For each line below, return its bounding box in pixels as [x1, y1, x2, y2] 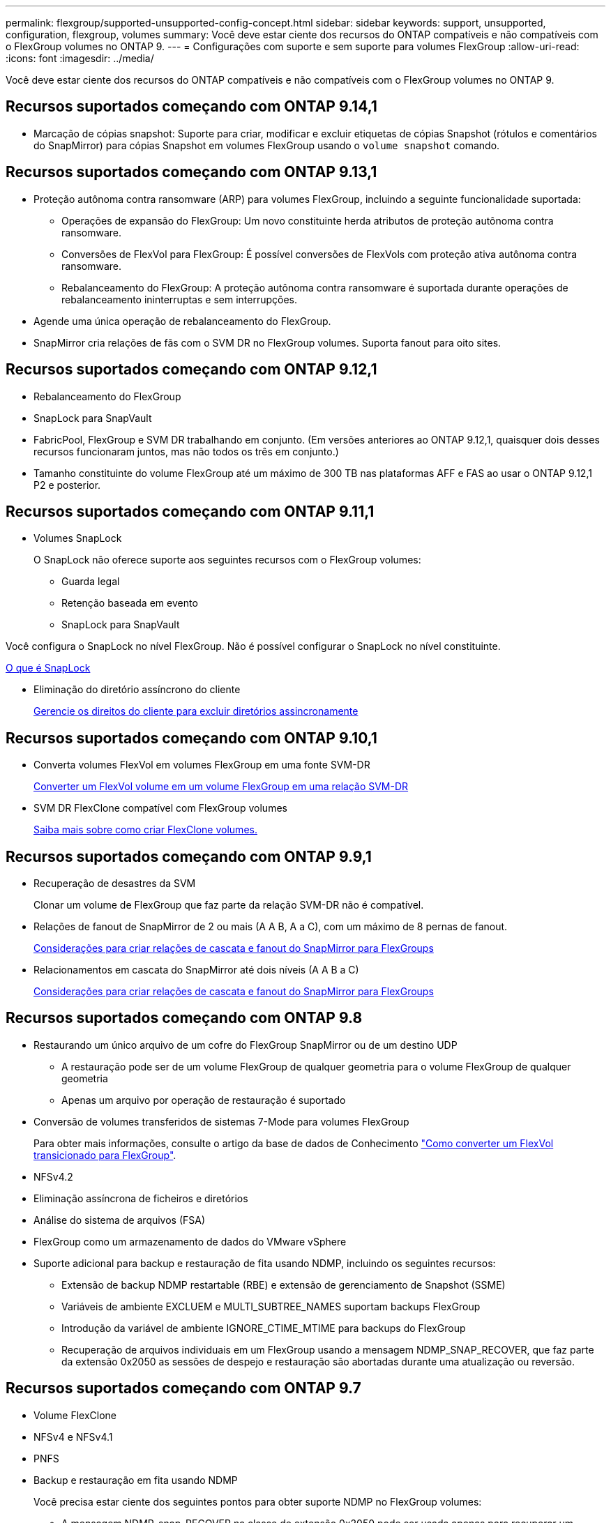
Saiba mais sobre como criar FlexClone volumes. [33, 824, 257, 836]
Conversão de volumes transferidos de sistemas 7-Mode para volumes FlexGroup [33, 1115, 409, 1128]
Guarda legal [61, 575, 120, 588]
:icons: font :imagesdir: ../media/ [6, 52, 154, 64]
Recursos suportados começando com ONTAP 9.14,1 [6, 98, 377, 116]
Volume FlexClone [33, 1409, 116, 1421]
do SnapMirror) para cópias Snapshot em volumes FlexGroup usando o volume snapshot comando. [33, 139, 500, 151]
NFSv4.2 [33, 1170, 73, 1183]
